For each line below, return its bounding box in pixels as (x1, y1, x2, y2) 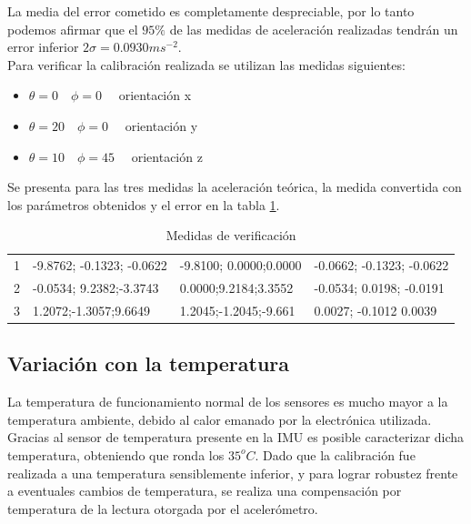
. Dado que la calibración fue (255, 445, 416, 464)
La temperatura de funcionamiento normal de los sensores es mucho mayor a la (7, 392, 448, 411)
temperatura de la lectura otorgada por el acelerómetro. (7, 499, 318, 518)
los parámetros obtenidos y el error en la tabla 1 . (7, 195, 280, 214)
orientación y (125, 116, 198, 135)
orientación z (131, 146, 203, 166)
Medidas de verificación (165, 226, 296, 245)
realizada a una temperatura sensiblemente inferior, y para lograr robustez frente (7, 463, 458, 482)
